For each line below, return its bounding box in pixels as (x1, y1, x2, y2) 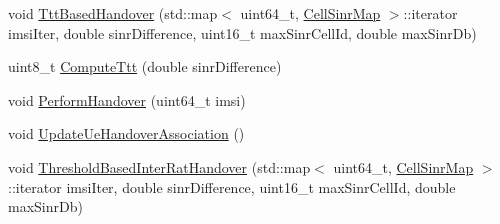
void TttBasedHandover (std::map (8, 3, 218, 23)
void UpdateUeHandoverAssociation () (8, 123, 245, 144)
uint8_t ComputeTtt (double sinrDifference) (8, 56, 282, 77)
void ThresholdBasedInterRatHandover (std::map (8, 156, 311, 177)
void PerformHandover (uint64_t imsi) (8, 89, 246, 110)
